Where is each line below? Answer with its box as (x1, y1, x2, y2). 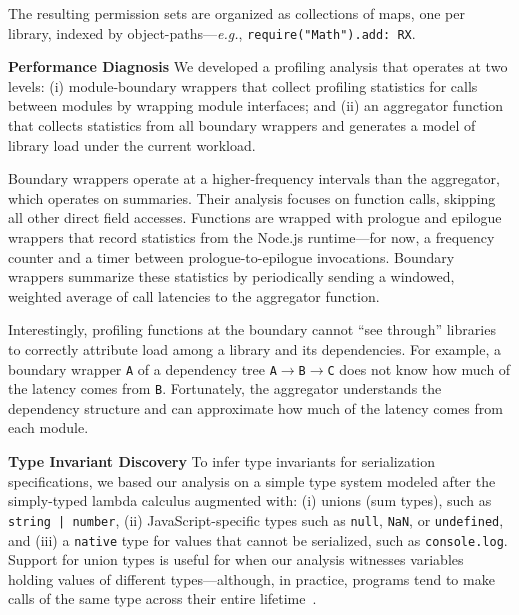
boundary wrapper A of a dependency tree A (8, 358, 277, 379)
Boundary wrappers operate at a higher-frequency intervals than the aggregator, (8, 168, 500, 189)
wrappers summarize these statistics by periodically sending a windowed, (8, 266, 455, 287)
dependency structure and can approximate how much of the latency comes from (8, 397, 503, 418)
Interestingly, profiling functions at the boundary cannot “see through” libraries (8, 319, 496, 340)
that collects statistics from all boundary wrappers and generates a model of (8, 115, 476, 136)
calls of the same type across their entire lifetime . (8, 588, 317, 609)
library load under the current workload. (8, 134, 256, 155)
